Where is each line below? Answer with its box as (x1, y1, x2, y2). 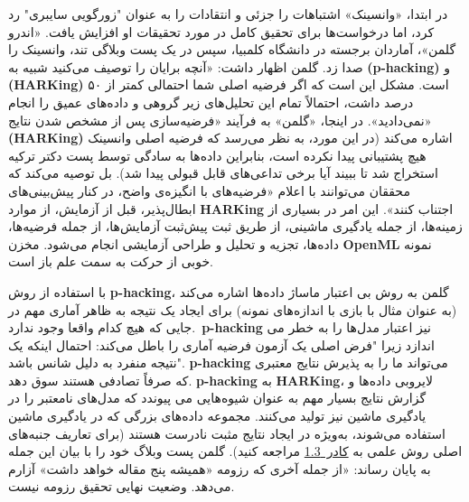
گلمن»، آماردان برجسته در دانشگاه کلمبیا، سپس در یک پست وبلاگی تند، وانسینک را (8, 40, 456, 59)
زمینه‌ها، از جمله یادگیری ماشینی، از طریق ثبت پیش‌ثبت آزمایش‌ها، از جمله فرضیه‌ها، (8, 217, 463, 236)
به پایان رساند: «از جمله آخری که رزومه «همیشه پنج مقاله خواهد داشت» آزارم (8, 459, 431, 478)
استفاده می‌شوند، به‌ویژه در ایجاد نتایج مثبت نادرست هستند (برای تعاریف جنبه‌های (8, 423, 446, 442)
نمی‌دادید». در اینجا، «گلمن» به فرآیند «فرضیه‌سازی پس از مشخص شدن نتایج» (8, 110, 432, 129)
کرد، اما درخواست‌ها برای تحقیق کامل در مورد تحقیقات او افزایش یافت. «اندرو (8, 22, 435, 41)
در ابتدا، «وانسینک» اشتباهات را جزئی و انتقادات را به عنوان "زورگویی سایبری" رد (8, 5, 448, 23)
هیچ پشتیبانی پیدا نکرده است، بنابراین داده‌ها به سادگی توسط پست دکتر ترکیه (8, 145, 427, 164)
